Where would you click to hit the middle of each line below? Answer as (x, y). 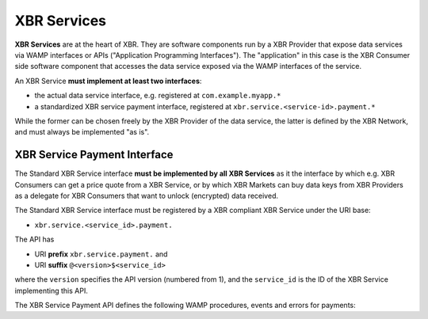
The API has (34, 239)
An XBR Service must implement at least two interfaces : (108, 81)
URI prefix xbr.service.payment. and (101, 254)
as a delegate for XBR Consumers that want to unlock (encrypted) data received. (147, 196)
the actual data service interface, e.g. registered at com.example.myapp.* (158, 96)
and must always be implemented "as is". (82, 132)
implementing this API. (52, 291)
